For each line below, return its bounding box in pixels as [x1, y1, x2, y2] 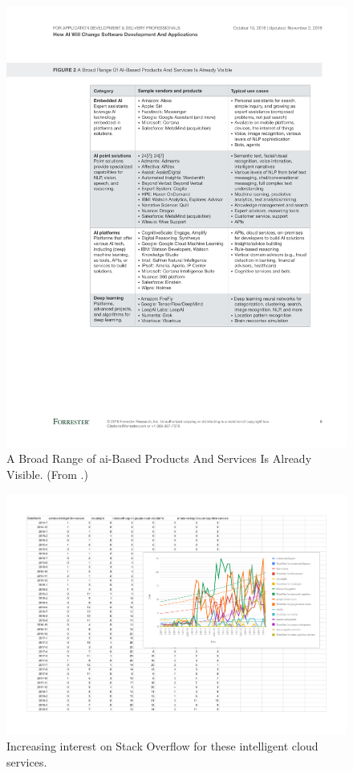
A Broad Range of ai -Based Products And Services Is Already [6, 450, 312, 467]
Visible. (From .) [6, 466, 88, 483]
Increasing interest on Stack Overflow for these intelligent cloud [6, 737, 319, 754]
